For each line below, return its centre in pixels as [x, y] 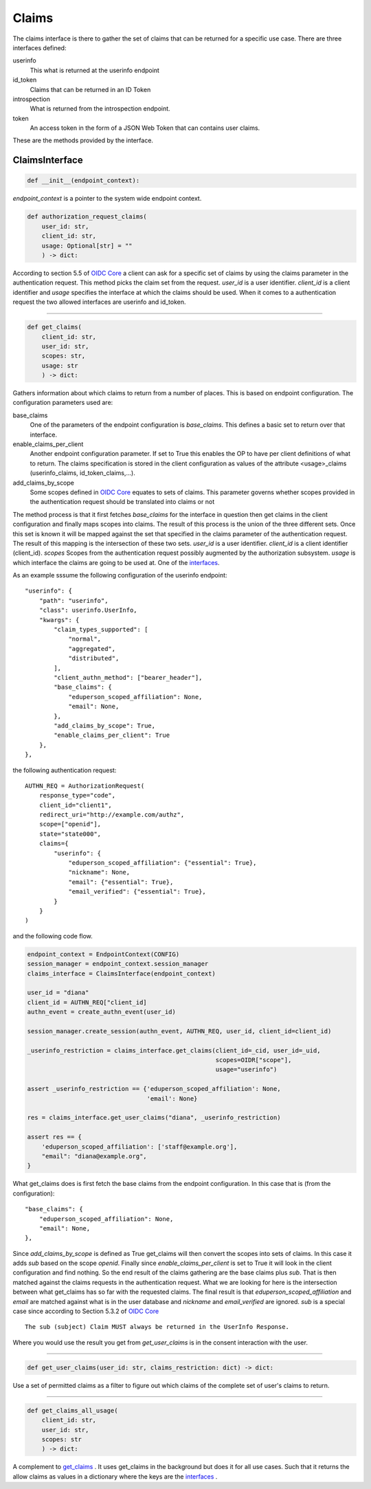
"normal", [85, 639]
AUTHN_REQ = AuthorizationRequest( [85, 786]
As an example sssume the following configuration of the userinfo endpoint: [120, 575]
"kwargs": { [59, 620]
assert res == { [55, 1137]
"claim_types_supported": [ [101, 630]
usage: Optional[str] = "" [87, 245]
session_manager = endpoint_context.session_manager [118, 964]
